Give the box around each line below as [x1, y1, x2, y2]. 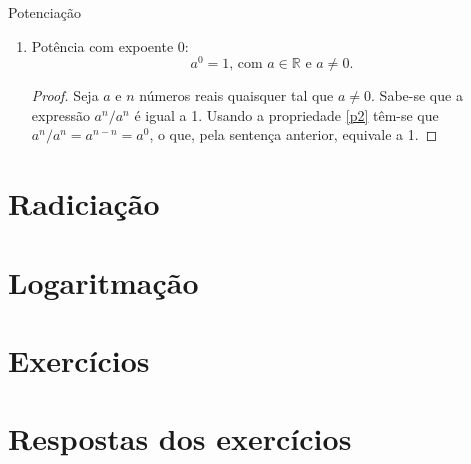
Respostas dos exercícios [8, 418, 352, 459]
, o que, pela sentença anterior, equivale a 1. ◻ [149, 124, 438, 145]
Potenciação [8, 2, 81, 22]
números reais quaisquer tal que [139, 85, 334, 106]
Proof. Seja [31, 85, 99, 106]
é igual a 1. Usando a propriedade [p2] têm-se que [134, 104, 439, 125]
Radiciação [8, 183, 160, 224]
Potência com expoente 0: [31, 35, 189, 56]
